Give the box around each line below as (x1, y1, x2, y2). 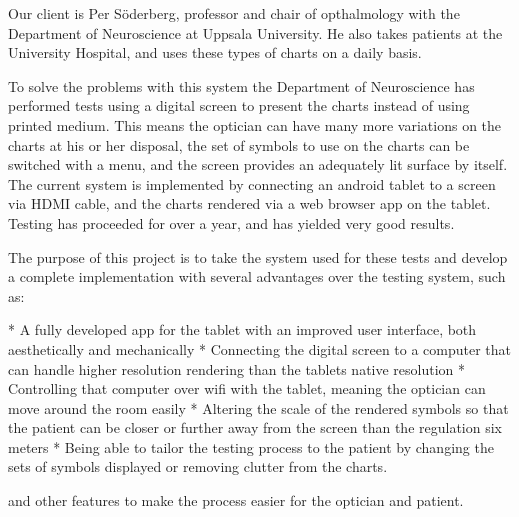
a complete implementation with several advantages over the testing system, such (8, 266, 506, 287)
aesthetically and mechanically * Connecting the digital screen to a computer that (8, 338, 512, 359)
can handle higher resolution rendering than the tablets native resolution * (8, 358, 466, 379)
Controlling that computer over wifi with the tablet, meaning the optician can (8, 378, 486, 399)
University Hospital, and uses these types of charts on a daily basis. (8, 42, 422, 63)
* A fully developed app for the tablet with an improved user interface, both (8, 319, 477, 340)
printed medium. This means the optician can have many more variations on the (8, 114, 502, 135)
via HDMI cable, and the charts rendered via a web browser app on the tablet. (8, 193, 491, 214)
